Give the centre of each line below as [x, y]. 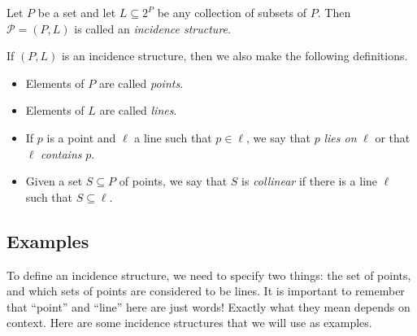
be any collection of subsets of [232, 12]
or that [393, 137]
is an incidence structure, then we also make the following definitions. [235, 56]
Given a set [54, 181]
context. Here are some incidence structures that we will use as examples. [189, 323]
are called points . [141, 83]
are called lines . [138, 110]
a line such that [173, 137]
